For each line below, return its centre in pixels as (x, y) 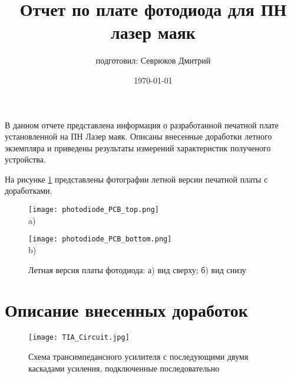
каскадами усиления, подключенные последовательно (124, 368)
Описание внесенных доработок (126, 310)
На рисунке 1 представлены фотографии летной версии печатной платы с (136, 179)
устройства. (25, 159)
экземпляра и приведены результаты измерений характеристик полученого (138, 147)
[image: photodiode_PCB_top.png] (94, 210)
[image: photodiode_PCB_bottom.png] (100, 239)
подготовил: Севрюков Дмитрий (153, 60)
